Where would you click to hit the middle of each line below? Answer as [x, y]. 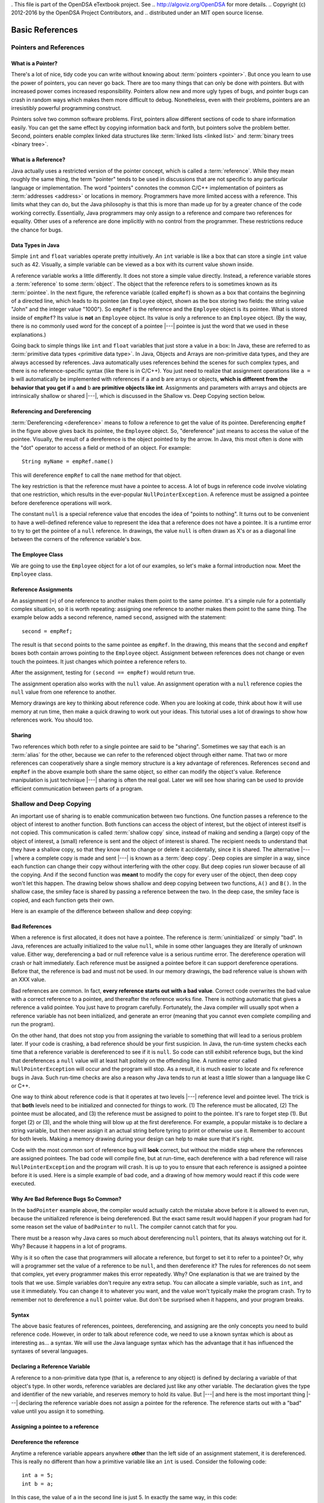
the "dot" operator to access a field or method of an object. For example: [101, 447]
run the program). [33, 1024]
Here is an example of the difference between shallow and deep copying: [101, 911]
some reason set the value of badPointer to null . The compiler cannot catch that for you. [124, 1227]
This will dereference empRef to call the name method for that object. [96, 475]
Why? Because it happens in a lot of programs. [69, 1246]
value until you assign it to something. [58, 1411]
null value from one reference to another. [64, 692]
